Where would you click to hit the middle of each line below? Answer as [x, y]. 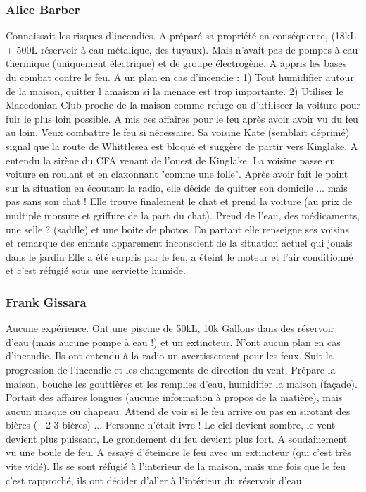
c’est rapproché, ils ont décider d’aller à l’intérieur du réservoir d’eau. [155, 480]
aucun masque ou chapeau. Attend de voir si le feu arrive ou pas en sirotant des [178, 411]
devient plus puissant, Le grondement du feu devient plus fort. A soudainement [177, 438]
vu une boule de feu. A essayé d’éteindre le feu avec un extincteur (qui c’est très [178, 452]
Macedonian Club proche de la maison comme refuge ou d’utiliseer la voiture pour [183, 105]
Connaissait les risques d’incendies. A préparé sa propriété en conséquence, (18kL [181, 36]
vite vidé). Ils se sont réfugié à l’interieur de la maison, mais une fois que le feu [176, 466]
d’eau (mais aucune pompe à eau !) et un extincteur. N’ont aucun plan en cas [173, 342]
